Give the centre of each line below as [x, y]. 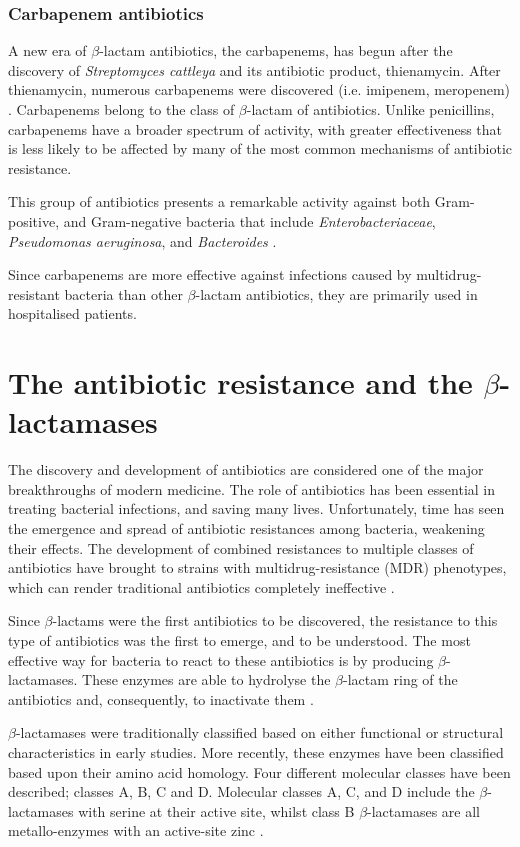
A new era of [47, 50]
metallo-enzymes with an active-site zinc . [136, 830]
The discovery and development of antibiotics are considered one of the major [246, 469]
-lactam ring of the [400, 679]
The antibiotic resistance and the [240, 382]
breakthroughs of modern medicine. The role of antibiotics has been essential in [252, 488]
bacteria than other [123, 293]
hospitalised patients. [72, 313]
